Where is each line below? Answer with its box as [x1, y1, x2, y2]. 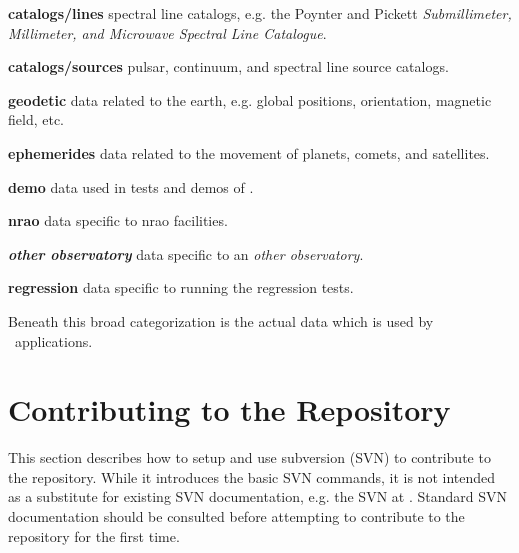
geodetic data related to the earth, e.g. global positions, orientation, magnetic [8, 89, 492, 110]
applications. [14, 330, 93, 351]
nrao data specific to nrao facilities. [8, 210, 228, 231]
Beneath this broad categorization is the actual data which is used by [8, 310, 434, 331]
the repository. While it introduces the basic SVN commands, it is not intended [8, 466, 496, 487]
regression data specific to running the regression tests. [8, 277, 354, 298]
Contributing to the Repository [8, 389, 451, 430]
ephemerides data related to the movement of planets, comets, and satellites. [8, 142, 490, 163]
